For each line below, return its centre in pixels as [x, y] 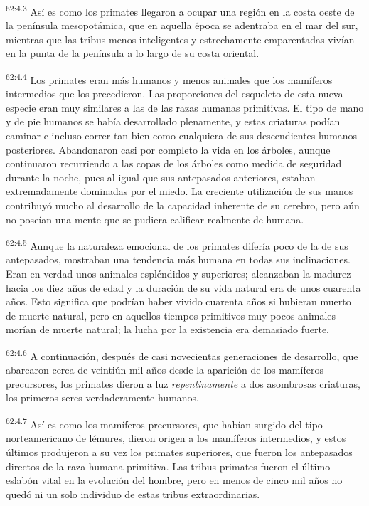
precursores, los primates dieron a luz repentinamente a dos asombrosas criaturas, [183, 383]
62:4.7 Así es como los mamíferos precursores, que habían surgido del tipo [164, 423]
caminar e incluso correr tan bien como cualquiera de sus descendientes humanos [182, 136]
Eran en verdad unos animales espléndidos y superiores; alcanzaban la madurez [178, 274]
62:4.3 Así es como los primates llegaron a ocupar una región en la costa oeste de [180, 10]
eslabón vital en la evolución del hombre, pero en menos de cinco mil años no [174, 480]
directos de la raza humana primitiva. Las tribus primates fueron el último [168, 466]
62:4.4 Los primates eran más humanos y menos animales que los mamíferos [169, 79]
